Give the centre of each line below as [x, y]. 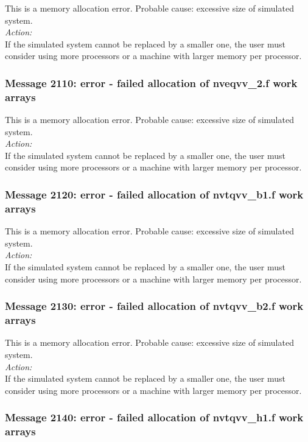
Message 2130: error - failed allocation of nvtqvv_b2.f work [154, 306]
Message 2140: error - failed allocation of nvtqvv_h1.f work [154, 417]
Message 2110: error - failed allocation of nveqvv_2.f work [151, 82]
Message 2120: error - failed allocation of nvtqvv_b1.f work [154, 194]
